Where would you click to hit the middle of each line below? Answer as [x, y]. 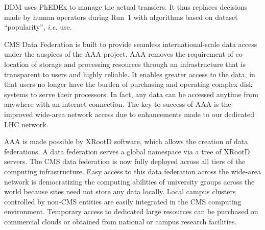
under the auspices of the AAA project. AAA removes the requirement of [119, 54]
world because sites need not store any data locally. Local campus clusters [120, 191]
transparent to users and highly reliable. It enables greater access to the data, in [130, 74]
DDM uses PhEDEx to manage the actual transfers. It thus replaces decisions [126, 7]
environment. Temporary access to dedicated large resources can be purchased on [131, 211]
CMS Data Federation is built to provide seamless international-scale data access [131, 44]
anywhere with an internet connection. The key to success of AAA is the [118, 104]
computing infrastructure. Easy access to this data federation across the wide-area [133, 171]
